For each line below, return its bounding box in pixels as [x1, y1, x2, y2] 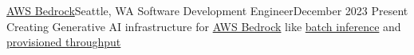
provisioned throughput [6, 33, 121, 50]
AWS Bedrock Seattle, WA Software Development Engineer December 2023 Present [6, 2, 408, 18]
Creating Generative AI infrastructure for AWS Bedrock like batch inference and [6, 18, 401, 34]
